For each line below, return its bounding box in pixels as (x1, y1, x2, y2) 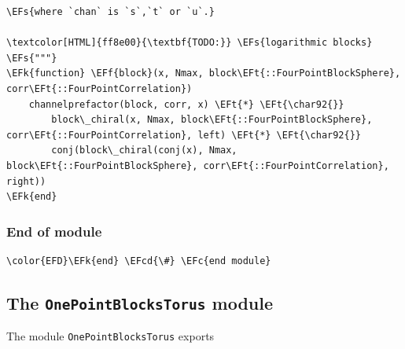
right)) (6, 175, 46, 187)
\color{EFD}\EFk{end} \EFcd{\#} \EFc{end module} (6, 255, 271, 266)
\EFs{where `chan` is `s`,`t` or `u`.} (6, 6, 215, 17)
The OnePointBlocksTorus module (6, 290, 273, 314)
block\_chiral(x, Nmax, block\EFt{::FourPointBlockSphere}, (51, 114, 373, 126)
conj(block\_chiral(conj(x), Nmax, (51, 145, 237, 156)
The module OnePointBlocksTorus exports (6, 328, 215, 344)
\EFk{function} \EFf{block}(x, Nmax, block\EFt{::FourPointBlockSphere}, (6, 68, 401, 79)
